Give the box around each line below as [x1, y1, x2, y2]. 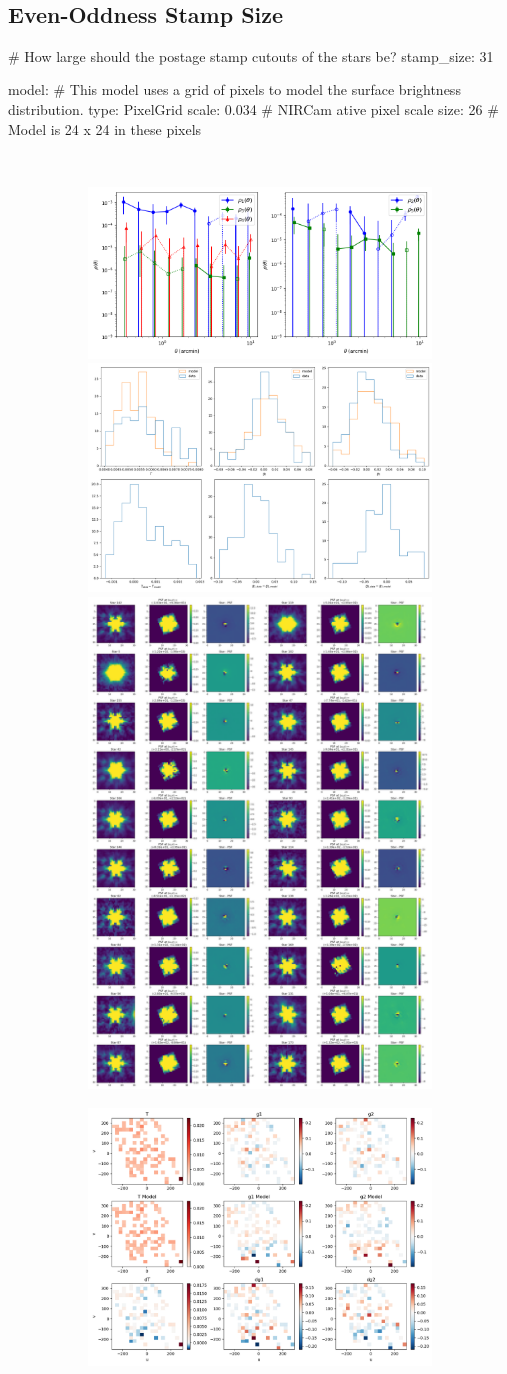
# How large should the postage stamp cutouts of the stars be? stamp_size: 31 [8, 45, 494, 66]
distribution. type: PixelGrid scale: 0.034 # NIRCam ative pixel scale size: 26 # [8, 98, 499, 119]
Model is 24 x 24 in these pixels [8, 118, 202, 139]
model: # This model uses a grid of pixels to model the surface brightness [8, 79, 461, 100]
